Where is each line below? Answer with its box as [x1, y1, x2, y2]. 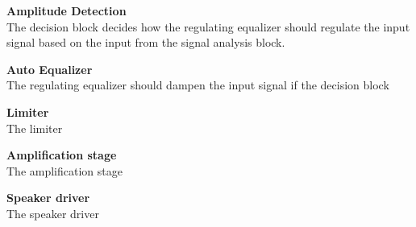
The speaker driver [6, 204, 99, 221]
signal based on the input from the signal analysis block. [6, 34, 285, 51]
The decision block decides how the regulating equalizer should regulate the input [6, 18, 410, 35]
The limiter [6, 119, 63, 136]
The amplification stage [6, 162, 123, 179]
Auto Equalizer [6, 60, 93, 77]
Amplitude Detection [6, 2, 127, 19]
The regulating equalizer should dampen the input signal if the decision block [6, 76, 389, 93]
